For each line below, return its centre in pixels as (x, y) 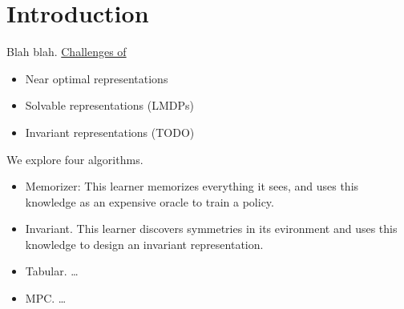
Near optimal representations (97, 78)
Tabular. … (52, 271)
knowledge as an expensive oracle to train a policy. (149, 201)
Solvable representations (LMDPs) (109, 105)
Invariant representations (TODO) (110, 132)
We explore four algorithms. (75, 159)
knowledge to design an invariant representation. (144, 244)
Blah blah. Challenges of (67, 52)
